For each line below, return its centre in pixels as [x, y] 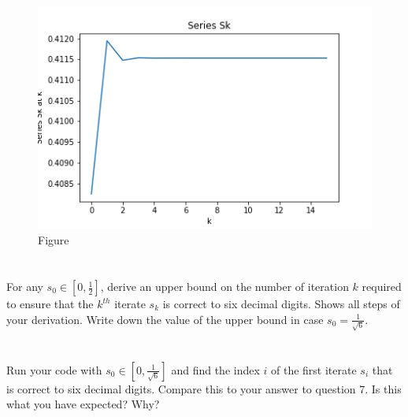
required [382, 287]
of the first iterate [314, 369]
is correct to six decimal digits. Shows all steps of [281, 304]
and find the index [215, 369]
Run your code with [54, 369]
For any [25, 287]
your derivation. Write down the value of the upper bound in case [165, 319]
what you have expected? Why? [83, 404]
